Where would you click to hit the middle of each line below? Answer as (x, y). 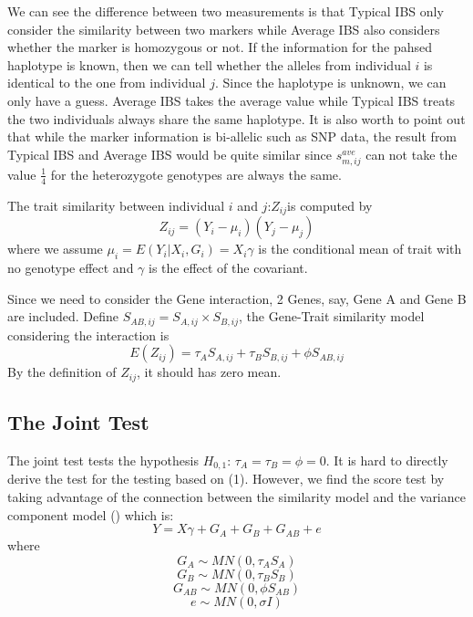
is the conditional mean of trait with (360, 249)
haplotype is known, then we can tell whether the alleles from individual (209, 64)
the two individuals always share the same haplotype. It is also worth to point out (236, 118)
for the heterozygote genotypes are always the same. (196, 174)
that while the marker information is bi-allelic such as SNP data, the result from (232, 136)
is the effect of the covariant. (228, 267)
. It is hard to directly (387, 460)
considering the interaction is (88, 335)
